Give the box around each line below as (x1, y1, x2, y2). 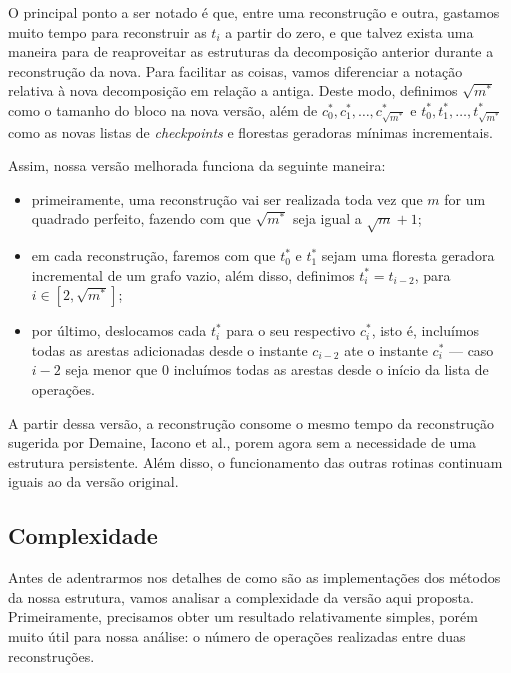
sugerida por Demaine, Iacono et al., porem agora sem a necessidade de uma (8, 432, 477, 453)
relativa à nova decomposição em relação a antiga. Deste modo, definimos (8, 80, 458, 101)
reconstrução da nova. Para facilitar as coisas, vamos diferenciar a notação (8, 60, 463, 81)
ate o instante (344, 339, 428, 360)
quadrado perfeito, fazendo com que (31, 208, 251, 229)
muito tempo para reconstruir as (8, 21, 207, 42)
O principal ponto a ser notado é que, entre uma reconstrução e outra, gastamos (8, 2, 500, 22)
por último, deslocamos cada (31, 320, 207, 341)
